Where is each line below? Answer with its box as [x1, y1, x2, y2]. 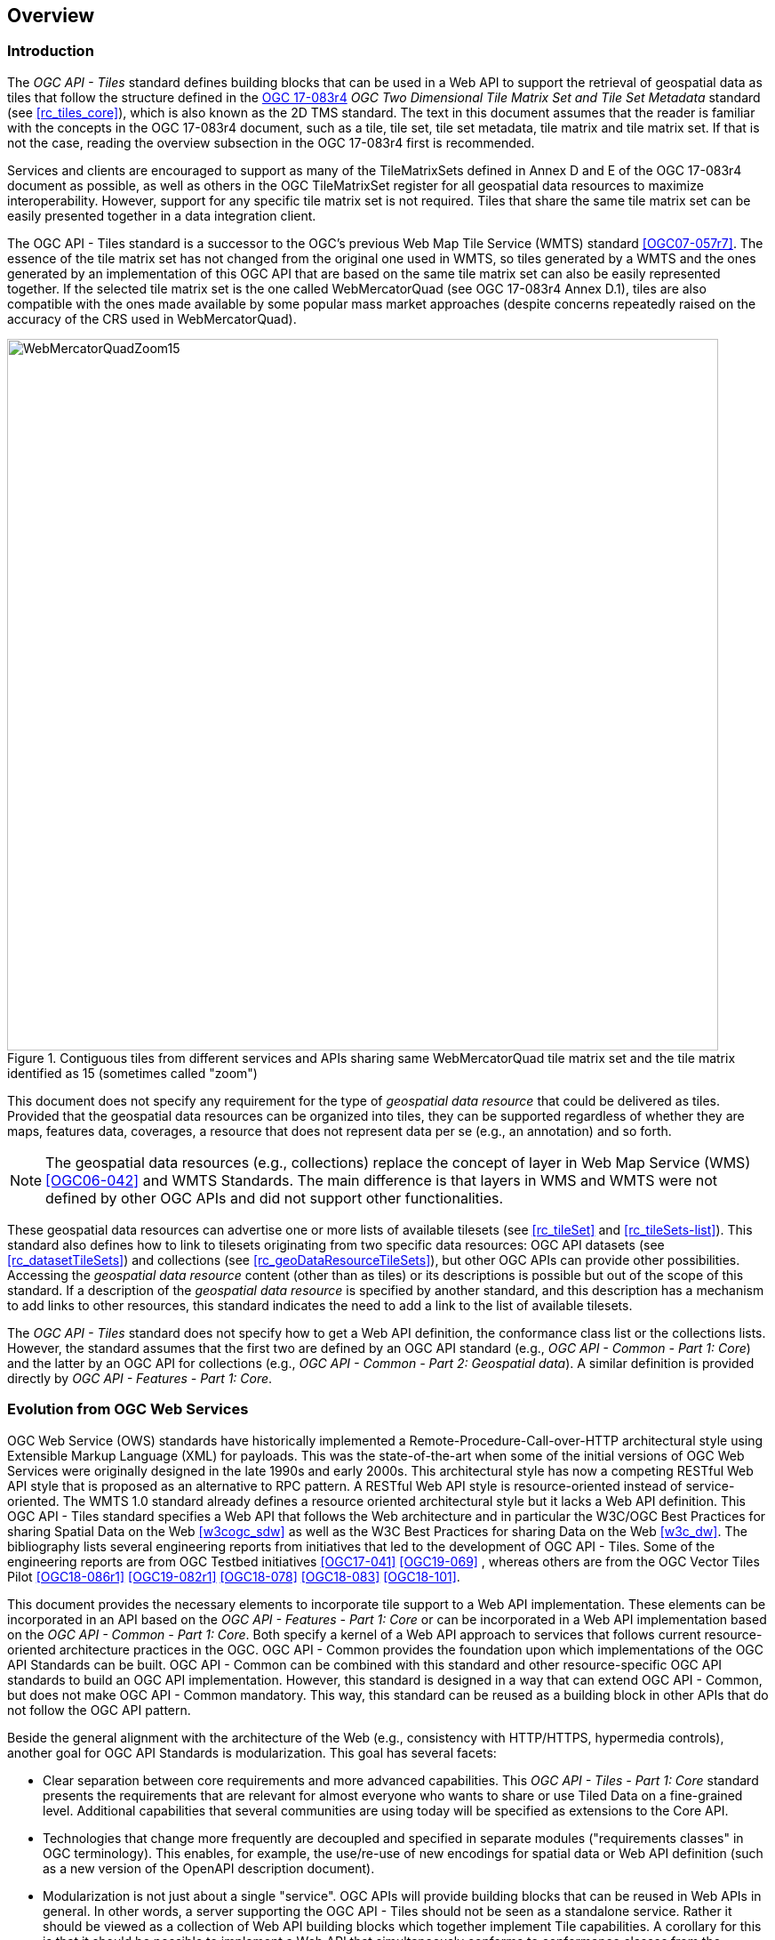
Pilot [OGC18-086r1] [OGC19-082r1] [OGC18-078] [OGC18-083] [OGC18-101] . [7, 1568, 460, 1584]
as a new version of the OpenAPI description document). [43, 1860, 375, 1876]
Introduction [7, 42, 94, 60]
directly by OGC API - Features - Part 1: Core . [7, 1370, 273, 1386]
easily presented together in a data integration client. [7, 207, 316, 223]
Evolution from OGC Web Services [7, 1400, 249, 1419]
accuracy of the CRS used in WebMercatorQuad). [7, 310, 297, 326]
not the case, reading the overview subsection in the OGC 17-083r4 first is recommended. [7, 134, 535, 150]
